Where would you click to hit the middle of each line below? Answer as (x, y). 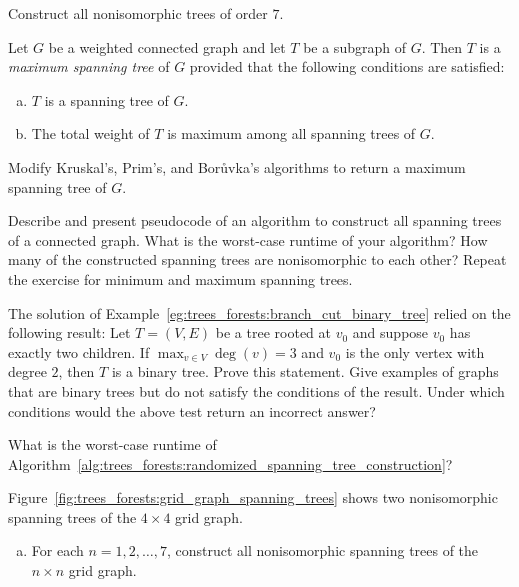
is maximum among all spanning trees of (291, 133)
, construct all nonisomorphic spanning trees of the (322, 550)
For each (57, 550)
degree (27, 371)
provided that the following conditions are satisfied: (347, 66)
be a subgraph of (354, 46)
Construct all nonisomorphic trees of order (138, 13)
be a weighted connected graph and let (167, 46)
